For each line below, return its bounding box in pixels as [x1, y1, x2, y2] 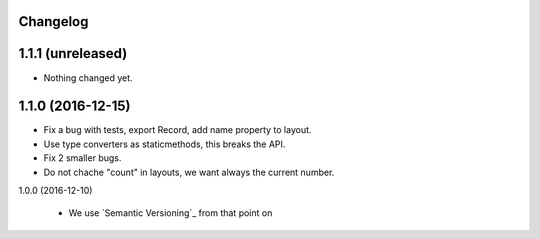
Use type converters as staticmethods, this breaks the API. [43, 138, 286, 150]
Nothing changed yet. [43, 71, 134, 84]
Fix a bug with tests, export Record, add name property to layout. [43, 124, 312, 136]
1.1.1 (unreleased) [18, 45, 128, 62]
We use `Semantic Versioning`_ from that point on [68, 207, 273, 219]
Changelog [18, 13, 89, 30]
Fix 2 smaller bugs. [43, 152, 122, 164]
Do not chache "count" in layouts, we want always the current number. [43, 166, 335, 178]
